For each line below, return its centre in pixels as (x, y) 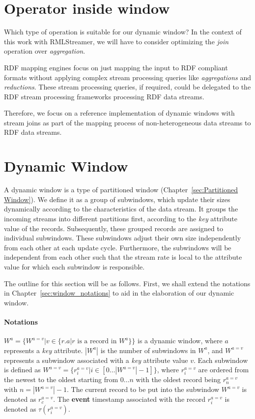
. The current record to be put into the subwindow (143, 389)
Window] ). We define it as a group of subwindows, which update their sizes (117, 199)
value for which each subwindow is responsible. (74, 266)
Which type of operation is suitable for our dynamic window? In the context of (123, 32)
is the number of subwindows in (148, 350)
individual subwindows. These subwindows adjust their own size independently (123, 238)
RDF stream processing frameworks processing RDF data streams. (104, 96)
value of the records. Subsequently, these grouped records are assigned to (113, 228)
